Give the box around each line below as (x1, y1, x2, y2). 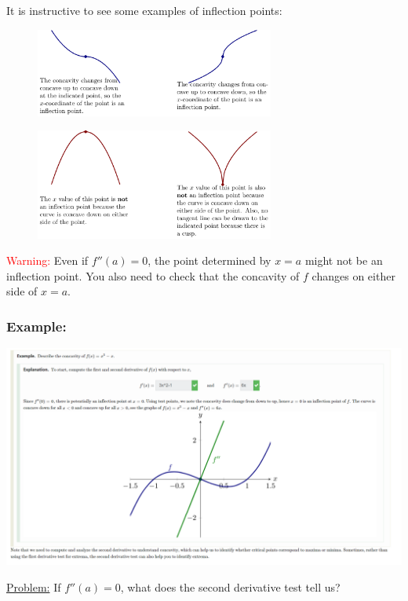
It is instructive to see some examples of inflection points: (6, 2, 282, 18)
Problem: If (6, 578, 61, 595)
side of (6, 283, 38, 299)
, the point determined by (148, 252, 271, 269)
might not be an (304, 252, 383, 269)
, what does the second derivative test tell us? (120, 578, 341, 595)
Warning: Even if (6, 252, 89, 269)
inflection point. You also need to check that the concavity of (6, 267, 300, 284)
